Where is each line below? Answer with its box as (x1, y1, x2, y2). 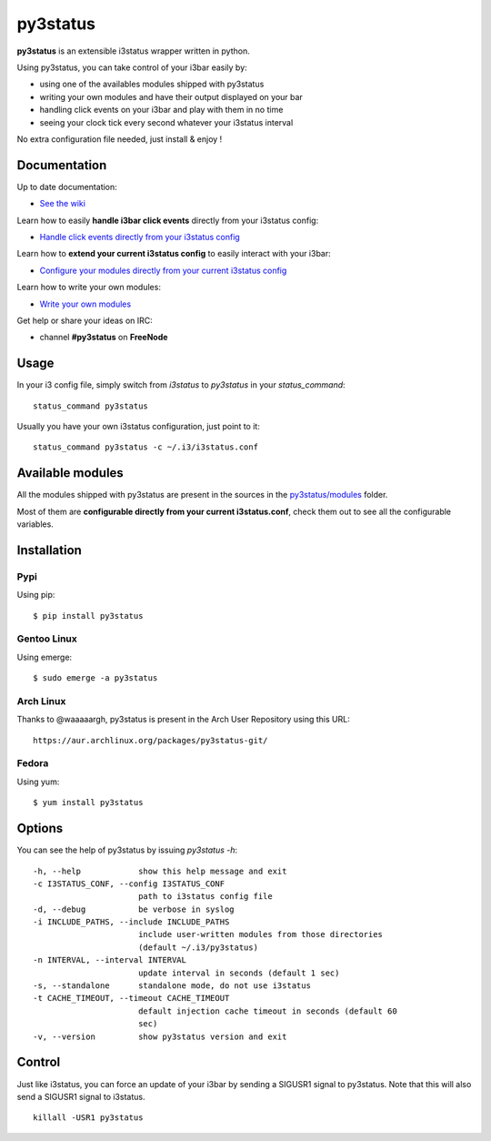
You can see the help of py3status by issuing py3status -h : (16, 844, 238, 855)
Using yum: (16, 776, 60, 787)
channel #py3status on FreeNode (39, 332, 168, 343)
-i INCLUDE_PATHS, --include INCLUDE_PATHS (33, 917, 230, 927)
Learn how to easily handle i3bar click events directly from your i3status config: (16, 215, 319, 226)
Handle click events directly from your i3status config (39, 231, 240, 242)
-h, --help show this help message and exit (33, 865, 287, 876)
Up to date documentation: (16, 181, 117, 192)
